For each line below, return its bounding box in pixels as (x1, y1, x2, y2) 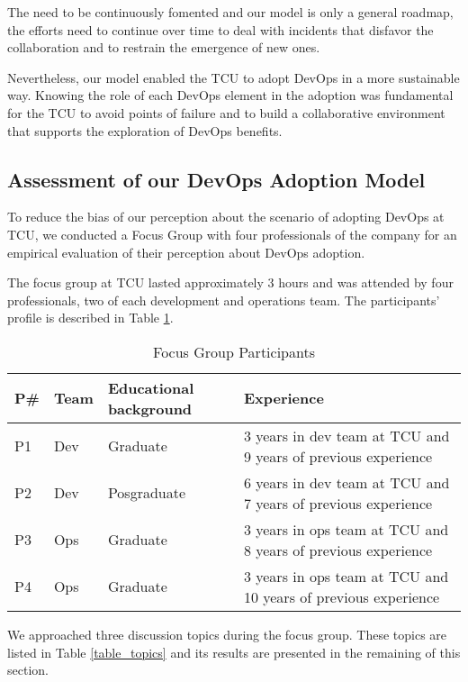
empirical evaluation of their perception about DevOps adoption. (7, 242, 365, 261)
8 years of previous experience (243, 539, 433, 560)
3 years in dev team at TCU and (243, 424, 450, 446)
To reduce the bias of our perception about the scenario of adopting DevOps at (7, 207, 445, 226)
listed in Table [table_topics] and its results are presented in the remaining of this (7, 642, 461, 661)
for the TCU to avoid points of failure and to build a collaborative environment (7, 103, 445, 122)
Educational (107, 377, 194, 398)
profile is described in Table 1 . (7, 308, 174, 327)
